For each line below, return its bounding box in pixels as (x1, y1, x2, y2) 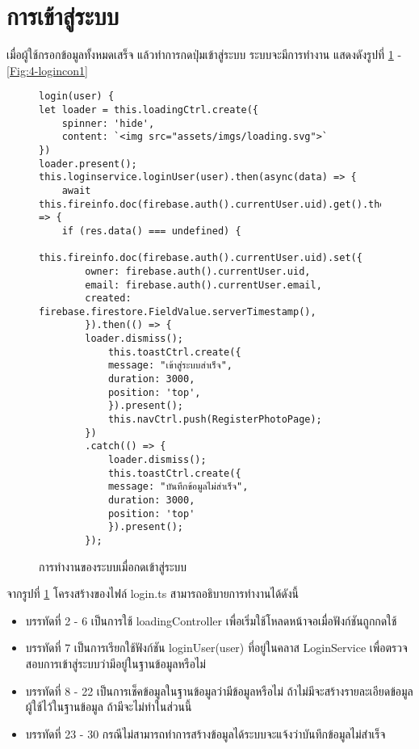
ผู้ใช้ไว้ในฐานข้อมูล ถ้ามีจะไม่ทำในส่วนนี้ (25, 698, 192, 715)
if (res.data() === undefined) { (61, 225, 241, 237)
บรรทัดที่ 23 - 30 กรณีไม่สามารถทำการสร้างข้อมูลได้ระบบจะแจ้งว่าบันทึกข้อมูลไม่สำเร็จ (25, 725, 386, 742)
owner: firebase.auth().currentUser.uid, (85, 265, 311, 277)
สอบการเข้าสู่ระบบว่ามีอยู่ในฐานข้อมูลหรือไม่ (25, 655, 206, 671)
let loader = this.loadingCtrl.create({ (39, 103, 259, 116)
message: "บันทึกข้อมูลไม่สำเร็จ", (107, 481, 249, 493)
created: (85, 292, 132, 305)
